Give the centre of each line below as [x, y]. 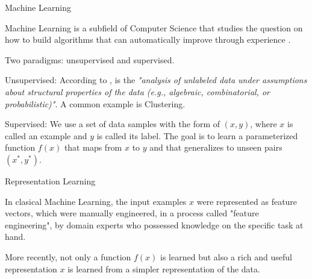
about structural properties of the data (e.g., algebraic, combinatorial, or [137, 91]
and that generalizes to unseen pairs [216, 147]
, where [264, 124]
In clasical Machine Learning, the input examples [96, 201]
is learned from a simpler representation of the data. [164, 268]
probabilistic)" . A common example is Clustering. [95, 103]
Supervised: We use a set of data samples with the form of [113, 124]
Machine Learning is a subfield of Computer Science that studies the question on [154, 27]
